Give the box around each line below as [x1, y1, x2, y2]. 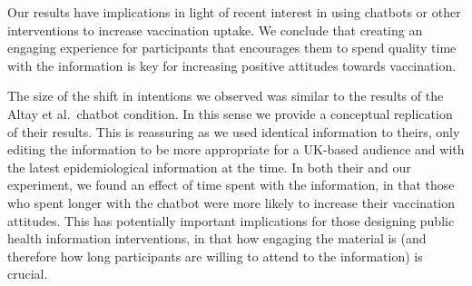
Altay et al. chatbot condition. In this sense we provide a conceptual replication [7, 104, 453, 123]
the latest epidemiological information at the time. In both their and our [7, 157, 411, 176]
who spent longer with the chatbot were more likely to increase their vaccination [7, 192, 456, 212]
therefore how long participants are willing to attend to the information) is [7, 246, 423, 265]
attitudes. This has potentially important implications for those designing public [7, 211, 455, 230]
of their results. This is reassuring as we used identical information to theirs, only [7, 122, 460, 141]
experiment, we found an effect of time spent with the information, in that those [7, 175, 455, 194]
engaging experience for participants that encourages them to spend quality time [7, 38, 457, 57]
